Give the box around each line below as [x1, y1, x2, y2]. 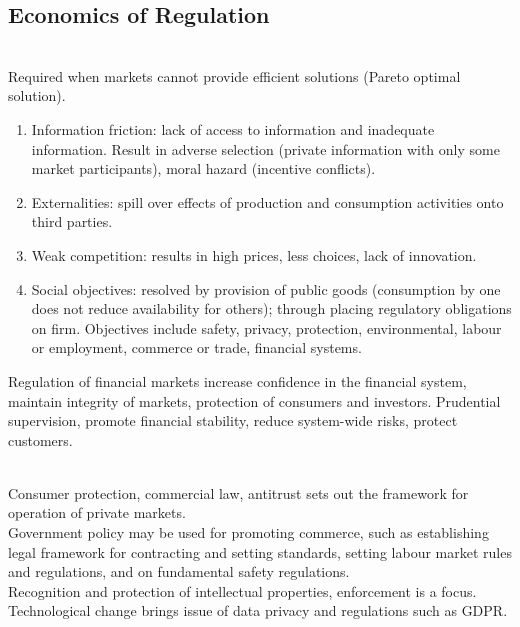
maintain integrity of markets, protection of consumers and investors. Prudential [8, 390, 501, 411]
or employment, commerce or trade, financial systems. [31, 337, 362, 358]
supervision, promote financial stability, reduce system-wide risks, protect [8, 410, 458, 431]
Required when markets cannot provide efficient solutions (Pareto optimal [8, 65, 461, 86]
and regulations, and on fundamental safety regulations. [8, 561, 350, 582]
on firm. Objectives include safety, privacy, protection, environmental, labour [31, 317, 502, 338]
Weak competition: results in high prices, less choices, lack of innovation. [31, 244, 477, 265]
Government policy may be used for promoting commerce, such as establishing [8, 522, 489, 543]
